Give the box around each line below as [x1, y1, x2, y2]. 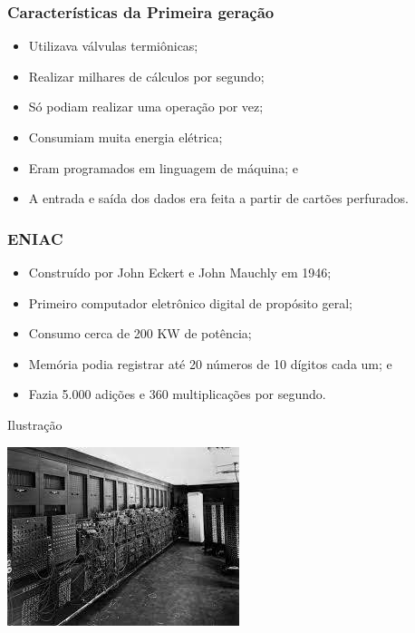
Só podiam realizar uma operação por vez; [28, 97, 264, 116]
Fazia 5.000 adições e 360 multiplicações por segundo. [28, 385, 326, 404]
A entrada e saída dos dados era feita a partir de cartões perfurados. [28, 189, 409, 208]
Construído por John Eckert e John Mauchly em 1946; [28, 263, 332, 281]
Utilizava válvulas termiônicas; [28, 36, 198, 55]
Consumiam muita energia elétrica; [28, 128, 223, 146]
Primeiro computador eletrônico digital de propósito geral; [28, 293, 352, 312]
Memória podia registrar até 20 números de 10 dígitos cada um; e [28, 354, 392, 373]
